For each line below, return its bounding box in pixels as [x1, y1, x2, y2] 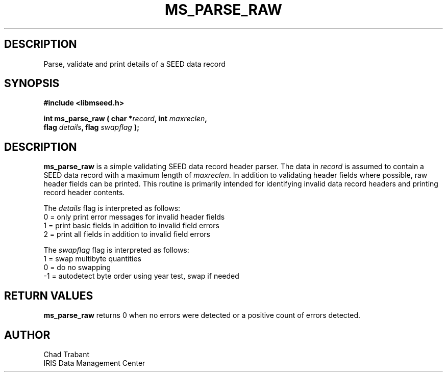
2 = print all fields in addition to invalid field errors [43, 230, 210, 239]
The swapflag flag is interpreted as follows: [43, 246, 189, 255]
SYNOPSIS [4, 77, 60, 90]
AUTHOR [4, 328, 51, 341]
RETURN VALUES [4, 289, 93, 302]
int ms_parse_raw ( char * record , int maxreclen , [43, 114, 207, 123]
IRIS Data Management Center [43, 358, 145, 367]
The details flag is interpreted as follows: [43, 204, 181, 213]
